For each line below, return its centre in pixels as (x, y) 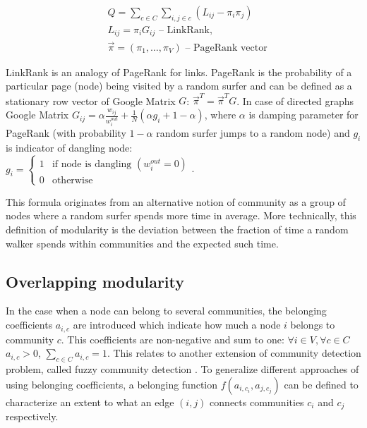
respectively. (32, 416)
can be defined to (321, 384)
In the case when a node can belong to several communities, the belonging (166, 311)
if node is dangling (92, 164)
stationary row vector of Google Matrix (91, 100)
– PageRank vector (226, 48)
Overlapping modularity (95, 281)
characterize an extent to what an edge (90, 402)
